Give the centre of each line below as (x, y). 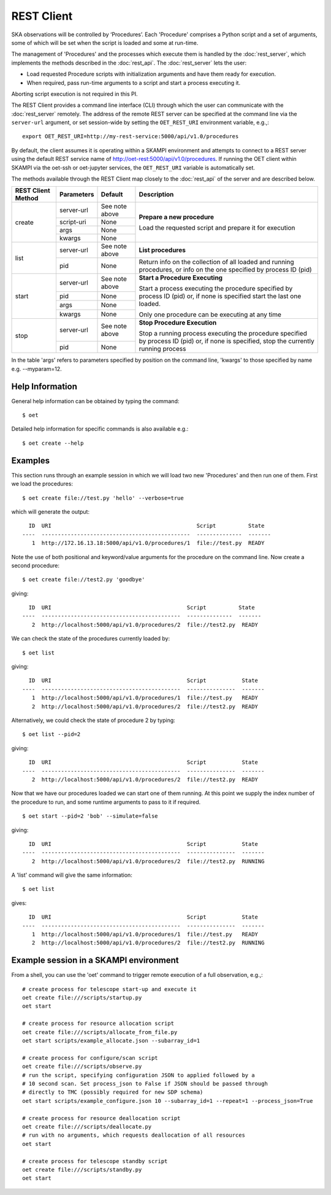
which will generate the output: (51, 511)
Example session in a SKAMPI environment (95, 961)
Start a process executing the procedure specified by (216, 289)
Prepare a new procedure (177, 217)
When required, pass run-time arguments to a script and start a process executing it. (134, 82)
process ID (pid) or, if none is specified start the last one (220, 296)
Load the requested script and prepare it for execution (217, 227)
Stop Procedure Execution (178, 323)
